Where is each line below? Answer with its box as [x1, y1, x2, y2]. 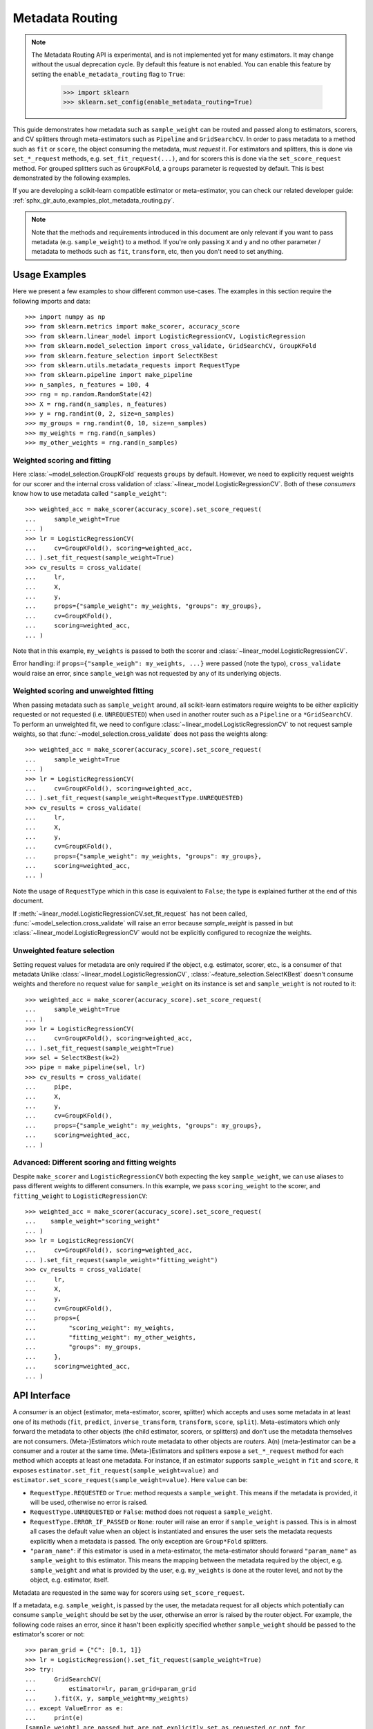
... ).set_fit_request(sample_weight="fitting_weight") [25, 1256, 218, 1264]
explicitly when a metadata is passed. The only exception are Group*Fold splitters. [30, 1537, 269, 1545]
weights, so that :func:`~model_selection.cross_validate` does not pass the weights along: [12, 730, 269, 738]
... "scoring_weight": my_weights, [25, 1324, 175, 1331]
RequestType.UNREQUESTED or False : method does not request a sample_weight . [30, 1508, 273, 1516]
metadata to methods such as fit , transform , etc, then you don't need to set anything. [31, 248, 284, 256]
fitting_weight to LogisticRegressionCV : [12, 1192, 148, 1200]
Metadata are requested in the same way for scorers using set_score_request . [12, 1588, 245, 1597]
